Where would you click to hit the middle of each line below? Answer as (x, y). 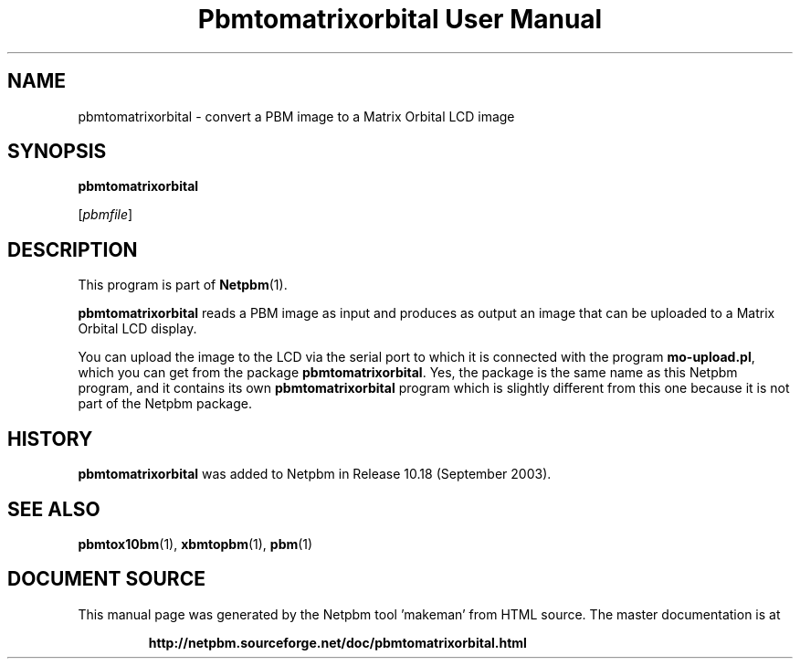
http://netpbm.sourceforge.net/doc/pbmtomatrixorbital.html (337, 642)
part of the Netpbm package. (165, 404)
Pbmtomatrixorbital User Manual (400, 19)
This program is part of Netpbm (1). (183, 285)
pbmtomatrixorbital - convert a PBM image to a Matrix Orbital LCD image (296, 116)
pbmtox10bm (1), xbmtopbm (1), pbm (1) (195, 544)
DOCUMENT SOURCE (106, 579)
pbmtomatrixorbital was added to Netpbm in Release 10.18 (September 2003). (315, 474)
